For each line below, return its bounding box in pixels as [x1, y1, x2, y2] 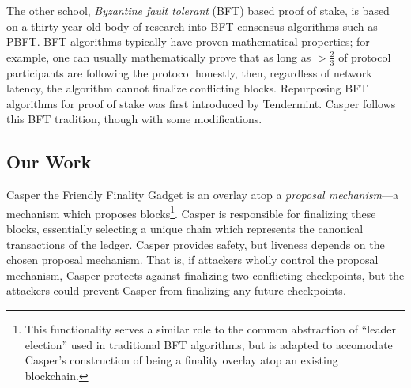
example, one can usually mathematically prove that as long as [6, 48, 311, 65]
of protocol [338, 48, 391, 65]
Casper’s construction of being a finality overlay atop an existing [25, 352, 338, 368]
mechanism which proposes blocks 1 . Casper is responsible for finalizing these [6, 202, 376, 221]
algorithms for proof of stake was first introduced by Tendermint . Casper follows [6, 95, 396, 111]
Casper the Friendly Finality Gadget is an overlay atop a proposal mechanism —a [6, 186, 398, 203]
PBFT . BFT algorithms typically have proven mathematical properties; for [6, 33, 370, 50]
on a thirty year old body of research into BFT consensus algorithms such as [6, 17, 378, 34]
